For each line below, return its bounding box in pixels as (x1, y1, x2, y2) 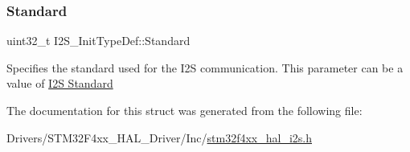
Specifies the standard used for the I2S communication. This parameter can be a (6, 59, 404, 76)
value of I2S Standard (6, 75, 113, 92)
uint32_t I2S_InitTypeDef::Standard (6, 32, 191, 49)
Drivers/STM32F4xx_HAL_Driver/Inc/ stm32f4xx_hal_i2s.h (6, 129, 312, 146)
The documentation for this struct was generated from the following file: (6, 102, 363, 118)
